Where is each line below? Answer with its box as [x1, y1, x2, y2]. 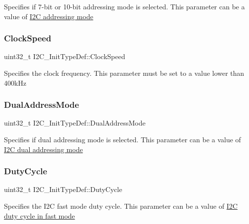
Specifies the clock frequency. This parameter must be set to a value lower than [4, 68, 245, 78]
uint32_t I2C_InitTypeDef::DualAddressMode [4, 118, 146, 128]
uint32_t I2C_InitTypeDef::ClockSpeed [4, 51, 125, 62]
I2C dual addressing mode [4, 144, 83, 154]
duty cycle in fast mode [4, 210, 75, 221]
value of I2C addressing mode [4, 11, 93, 21]
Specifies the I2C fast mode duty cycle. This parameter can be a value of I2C [4, 201, 238, 211]
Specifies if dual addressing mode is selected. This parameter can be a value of [4, 134, 241, 144]
